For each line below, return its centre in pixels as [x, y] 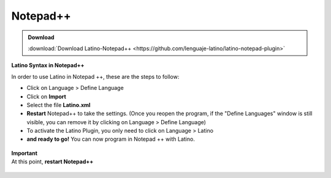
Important [25, 153]
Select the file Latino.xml [59, 105]
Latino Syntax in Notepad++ [48, 65]
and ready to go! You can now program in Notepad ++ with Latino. [111, 139]
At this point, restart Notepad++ [52, 161]
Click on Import [47, 96]
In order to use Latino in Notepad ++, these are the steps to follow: [95, 76]
